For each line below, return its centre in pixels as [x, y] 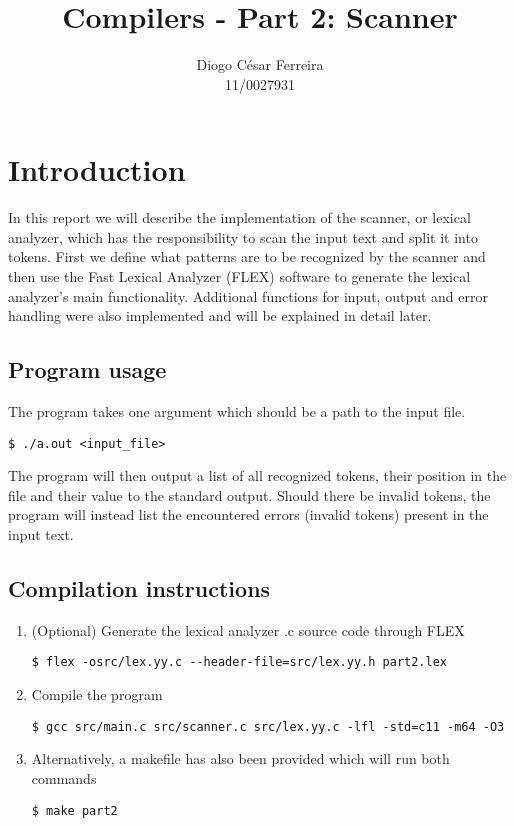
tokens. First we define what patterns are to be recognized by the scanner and [247, 256]
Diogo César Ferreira [260, 64]
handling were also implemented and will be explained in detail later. [220, 315]
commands [64, 777]
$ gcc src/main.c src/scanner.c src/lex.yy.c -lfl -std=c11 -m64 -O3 [268, 726]
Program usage [87, 369]
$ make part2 [74, 810]
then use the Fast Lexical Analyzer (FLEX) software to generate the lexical [239, 276]
